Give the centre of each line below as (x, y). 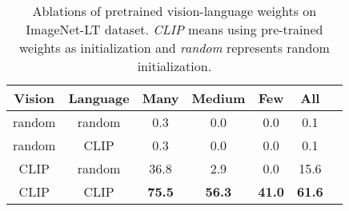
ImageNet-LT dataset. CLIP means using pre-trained (174, 29)
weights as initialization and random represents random (174, 48)
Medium (219, 98)
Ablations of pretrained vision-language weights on (174, 11)
